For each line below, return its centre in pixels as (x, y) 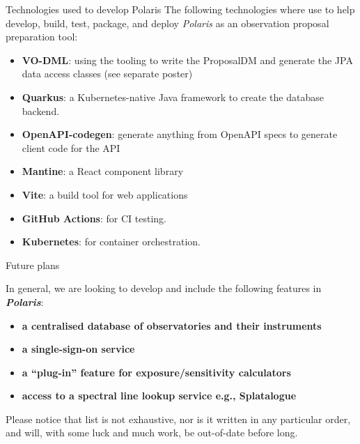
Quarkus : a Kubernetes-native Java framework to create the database (173, 97)
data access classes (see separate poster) (107, 74)
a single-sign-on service (78, 349)
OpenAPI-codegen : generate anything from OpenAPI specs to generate (180, 134)
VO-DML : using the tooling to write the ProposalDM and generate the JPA (187, 60)
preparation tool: (42, 37)
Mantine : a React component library (103, 171)
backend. (41, 110)
